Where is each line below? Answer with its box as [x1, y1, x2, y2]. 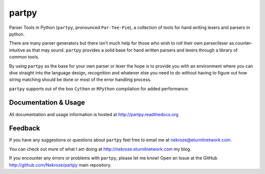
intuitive [9, 47, 26, 53]
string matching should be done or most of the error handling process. [9, 76, 152, 83]
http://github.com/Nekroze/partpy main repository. [9, 162, 111, 168]
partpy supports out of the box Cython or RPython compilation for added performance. [9, 86, 189, 92]
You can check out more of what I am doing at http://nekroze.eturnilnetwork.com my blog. [9, 146, 191, 152]
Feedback [9, 124, 40, 132]
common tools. [9, 54, 39, 60]
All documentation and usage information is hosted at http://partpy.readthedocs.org [9, 111, 179, 117]
